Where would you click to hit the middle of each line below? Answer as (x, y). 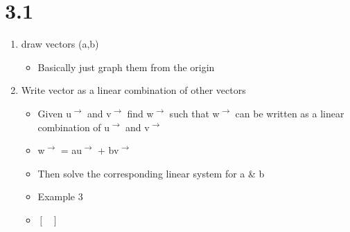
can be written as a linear (290, 113)
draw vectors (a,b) (60, 44)
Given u (54, 113)
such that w (194, 113)
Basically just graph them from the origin (126, 67)
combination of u (74, 127)
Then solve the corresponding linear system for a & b (151, 173)
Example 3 (60, 196)
